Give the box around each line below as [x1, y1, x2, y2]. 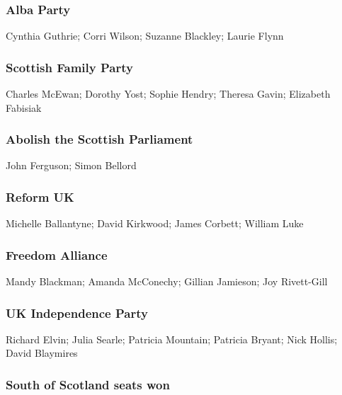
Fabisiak [6, 100, 42, 115]
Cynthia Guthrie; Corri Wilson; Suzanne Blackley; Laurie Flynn [6, 28, 284, 43]
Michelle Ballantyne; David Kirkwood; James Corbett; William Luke [6, 216, 304, 231]
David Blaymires [6, 345, 78, 360]
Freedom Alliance [6, 246, 108, 263]
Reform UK [6, 188, 74, 205]
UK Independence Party [6, 304, 148, 321]
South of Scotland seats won [6, 375, 170, 393]
